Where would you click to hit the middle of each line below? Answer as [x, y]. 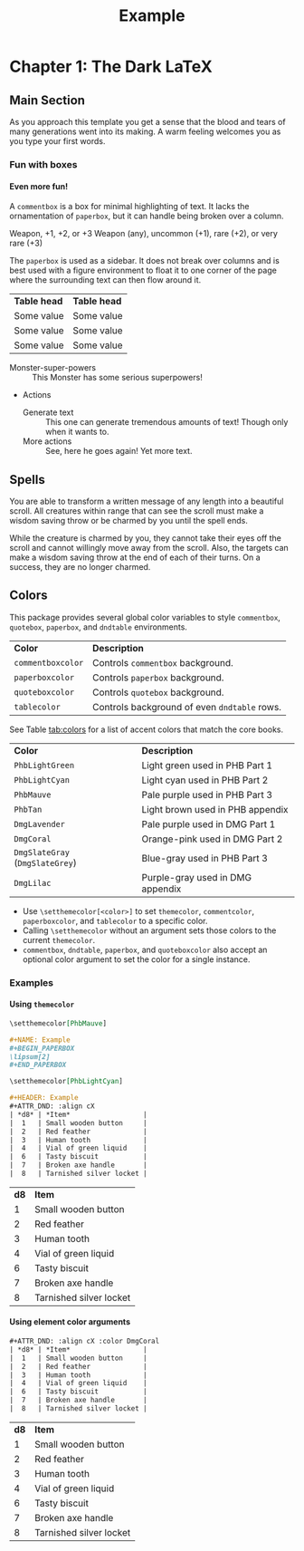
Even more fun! [39, 186]
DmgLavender [40, 824]
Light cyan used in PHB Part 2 [205, 780]
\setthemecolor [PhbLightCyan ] [66, 1082]
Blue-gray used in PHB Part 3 [205, 858]
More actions [47, 441]
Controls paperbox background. [158, 678]
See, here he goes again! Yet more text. [119, 451]
